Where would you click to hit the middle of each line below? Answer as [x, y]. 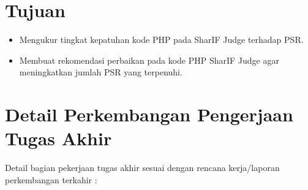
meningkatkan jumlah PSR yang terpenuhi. [101, 72]
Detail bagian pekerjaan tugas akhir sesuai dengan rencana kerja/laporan [142, 168]
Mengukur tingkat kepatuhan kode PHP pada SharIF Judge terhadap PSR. [161, 40]
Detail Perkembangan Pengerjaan [149, 114]
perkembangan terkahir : [51, 179]
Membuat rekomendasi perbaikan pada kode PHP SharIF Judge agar [149, 60]
